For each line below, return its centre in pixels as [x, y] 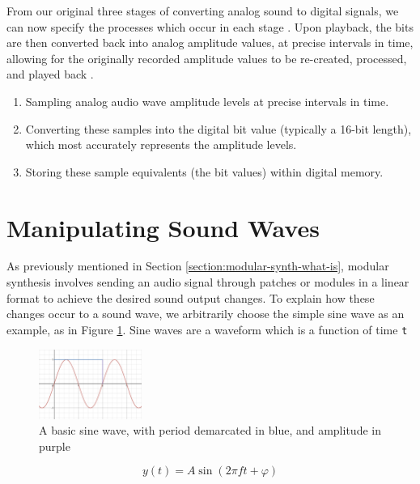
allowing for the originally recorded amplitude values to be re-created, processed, [207, 58]
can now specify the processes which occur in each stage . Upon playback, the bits [210, 26]
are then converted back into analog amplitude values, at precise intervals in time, [210, 42]
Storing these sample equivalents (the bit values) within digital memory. [204, 171]
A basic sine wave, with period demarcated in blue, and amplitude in [210, 430]
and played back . [50, 74]
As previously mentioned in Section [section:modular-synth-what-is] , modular [198, 266]
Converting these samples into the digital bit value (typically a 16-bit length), [218, 128]
